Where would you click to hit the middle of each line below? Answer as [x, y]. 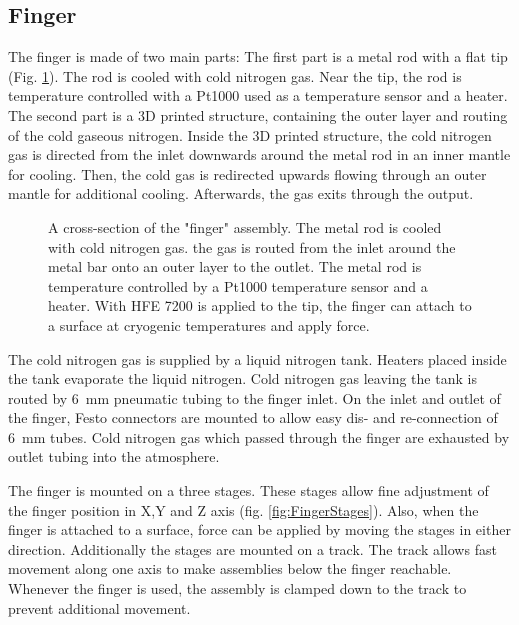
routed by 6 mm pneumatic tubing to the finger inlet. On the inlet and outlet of [254, 397]
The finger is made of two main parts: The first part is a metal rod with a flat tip [258, 56]
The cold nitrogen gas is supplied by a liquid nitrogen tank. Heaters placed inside [257, 358]
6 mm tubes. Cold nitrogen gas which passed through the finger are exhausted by [259, 436]
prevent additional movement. [99, 607]
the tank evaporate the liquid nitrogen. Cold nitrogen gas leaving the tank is [242, 378]
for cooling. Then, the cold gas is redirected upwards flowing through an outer [247, 173]
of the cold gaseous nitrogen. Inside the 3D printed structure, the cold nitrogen [250, 134]
